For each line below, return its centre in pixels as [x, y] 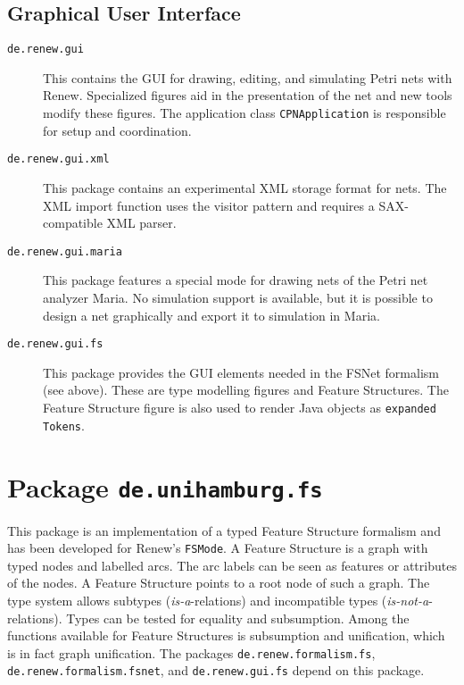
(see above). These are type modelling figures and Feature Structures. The [246, 390]
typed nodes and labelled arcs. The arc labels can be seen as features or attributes [232, 565]
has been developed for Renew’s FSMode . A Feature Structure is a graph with [218, 548]
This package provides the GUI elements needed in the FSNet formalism [241, 372]
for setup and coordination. [117, 130]
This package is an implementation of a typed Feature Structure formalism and [224, 530]
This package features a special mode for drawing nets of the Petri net [236, 280]
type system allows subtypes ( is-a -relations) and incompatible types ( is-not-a [218, 601]
